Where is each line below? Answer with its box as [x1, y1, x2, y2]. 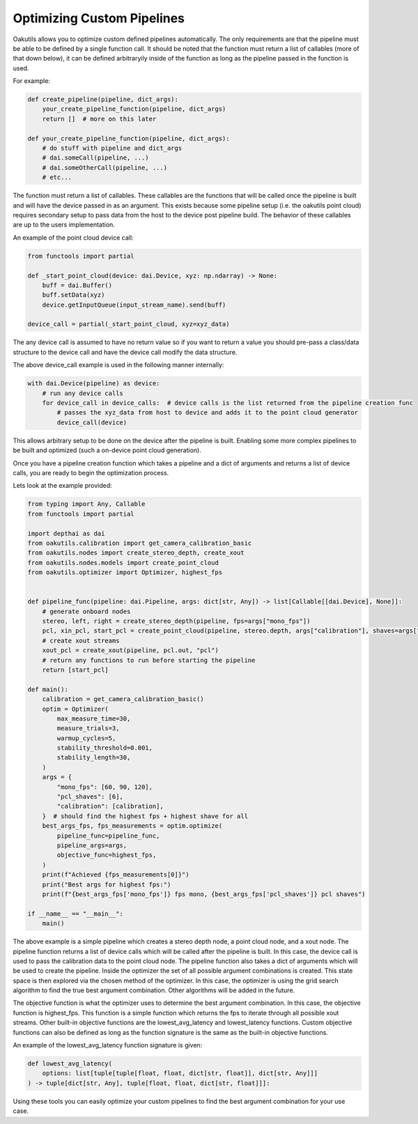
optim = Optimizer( [42, 705, 109, 713]
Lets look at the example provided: [13, 482, 112, 490]
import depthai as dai [27, 530, 105, 537]
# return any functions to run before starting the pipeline [42, 656, 256, 664]
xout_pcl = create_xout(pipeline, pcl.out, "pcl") [42, 647, 219, 654]
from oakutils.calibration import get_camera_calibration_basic [27, 539, 252, 547]
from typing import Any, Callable [27, 500, 146, 508]
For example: [13, 77, 51, 85]
